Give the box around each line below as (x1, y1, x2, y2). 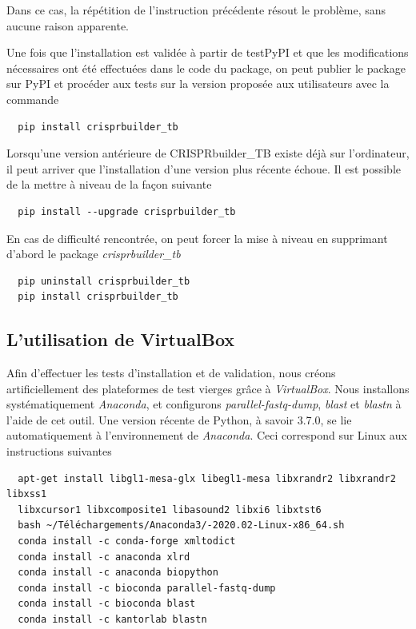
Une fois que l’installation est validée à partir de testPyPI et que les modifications (6, 44, 409, 61)
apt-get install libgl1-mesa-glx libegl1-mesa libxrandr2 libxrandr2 (18, 472, 396, 484)
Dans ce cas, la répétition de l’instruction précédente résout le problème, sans (6, 2, 386, 18)
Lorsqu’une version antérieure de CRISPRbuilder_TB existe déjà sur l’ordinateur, (6, 145, 410, 161)
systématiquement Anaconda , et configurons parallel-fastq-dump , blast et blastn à (6, 396, 402, 412)
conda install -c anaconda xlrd (18, 551, 190, 563)
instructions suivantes (6, 443, 112, 460)
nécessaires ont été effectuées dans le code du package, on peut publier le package (6, 59, 406, 76)
